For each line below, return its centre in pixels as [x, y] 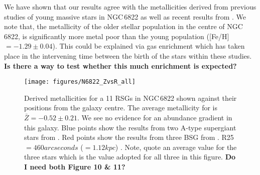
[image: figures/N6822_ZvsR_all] [80, 82]
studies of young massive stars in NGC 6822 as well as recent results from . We [125, 16]
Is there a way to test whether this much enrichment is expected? [120, 65]
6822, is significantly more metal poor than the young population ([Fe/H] [117, 36]
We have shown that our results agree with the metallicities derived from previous [130, 7]
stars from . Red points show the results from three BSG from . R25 [129, 137]
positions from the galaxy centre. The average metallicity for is [121, 108]
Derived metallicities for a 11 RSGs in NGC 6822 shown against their [131, 98]
